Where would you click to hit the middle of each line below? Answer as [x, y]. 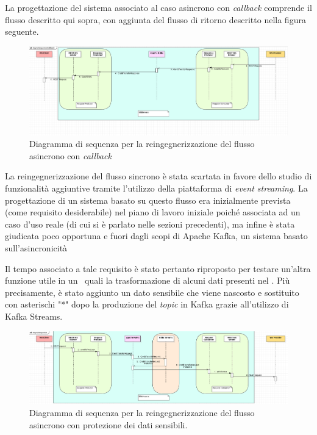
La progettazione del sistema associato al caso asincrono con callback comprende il [158, 7]
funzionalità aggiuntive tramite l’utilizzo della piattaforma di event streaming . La [156, 188]
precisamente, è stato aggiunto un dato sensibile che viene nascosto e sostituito [152, 292]
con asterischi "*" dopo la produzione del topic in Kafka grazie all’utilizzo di [147, 304]
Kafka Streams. [34, 316]
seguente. [22, 31]
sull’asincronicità [36, 248]
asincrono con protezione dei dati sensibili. [109, 424]
